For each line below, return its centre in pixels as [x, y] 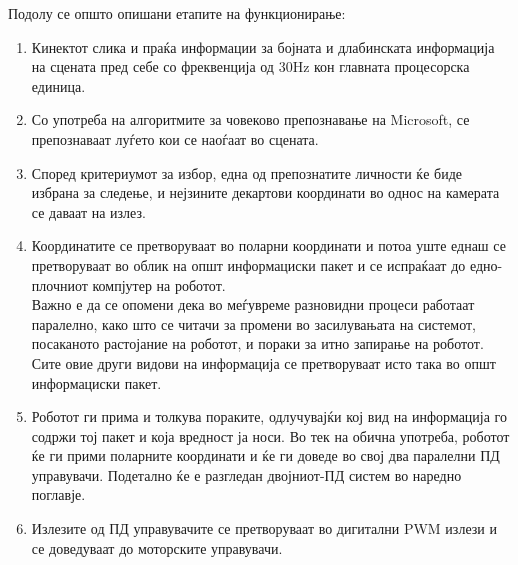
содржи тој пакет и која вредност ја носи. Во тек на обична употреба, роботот [270, 435]
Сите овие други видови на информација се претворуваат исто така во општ [263, 362]
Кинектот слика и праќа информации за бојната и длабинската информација [263, 46]
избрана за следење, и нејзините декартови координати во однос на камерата [265, 192]
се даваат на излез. [88, 211]
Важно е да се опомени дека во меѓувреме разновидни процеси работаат [253, 304]
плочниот [59, 284]
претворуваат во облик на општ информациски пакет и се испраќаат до [248, 264]
